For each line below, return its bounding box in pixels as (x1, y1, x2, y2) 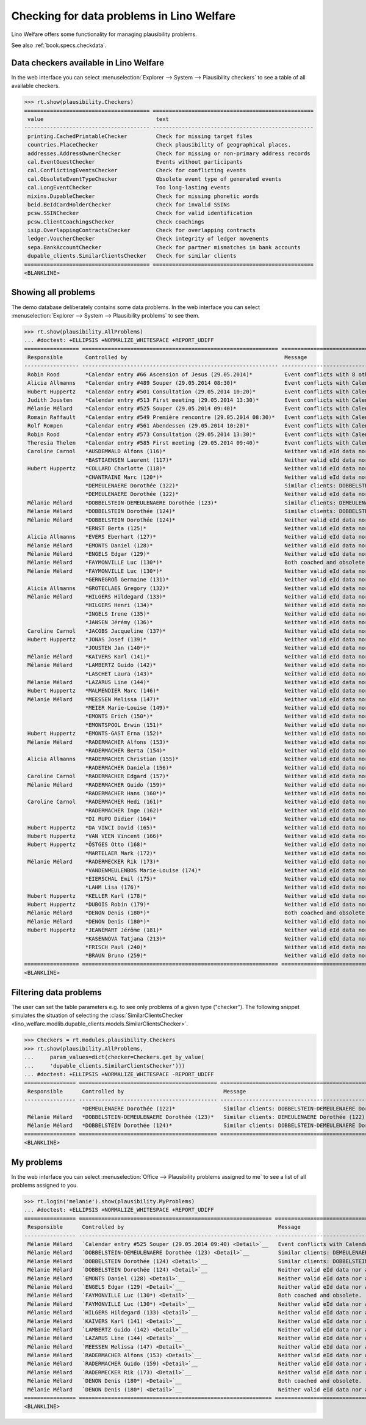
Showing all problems (11, 287, 96, 297)
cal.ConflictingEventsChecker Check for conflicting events (27, 167, 246, 174)
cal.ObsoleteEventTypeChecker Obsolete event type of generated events (27, 175, 282, 183)
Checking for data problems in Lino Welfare (11, 9, 236, 23)
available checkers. (11, 82, 60, 90)
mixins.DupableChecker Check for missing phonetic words (27, 192, 259, 200)
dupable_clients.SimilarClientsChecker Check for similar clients (27, 252, 237, 260)
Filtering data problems (11, 987, 102, 997)
